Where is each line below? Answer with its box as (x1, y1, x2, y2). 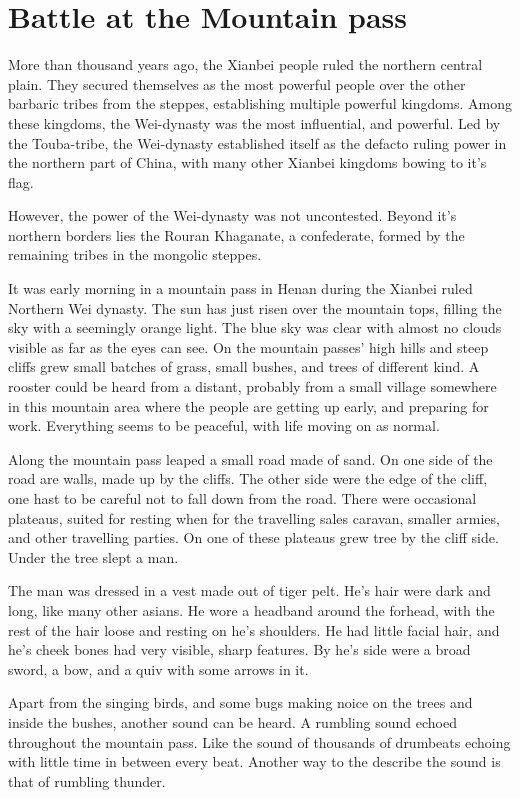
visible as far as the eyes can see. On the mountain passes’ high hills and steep (8, 336, 489, 357)
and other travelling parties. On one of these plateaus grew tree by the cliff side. (8, 527, 499, 548)
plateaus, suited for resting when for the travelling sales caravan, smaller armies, (8, 507, 500, 528)
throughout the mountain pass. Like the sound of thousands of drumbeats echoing (8, 731, 511, 752)
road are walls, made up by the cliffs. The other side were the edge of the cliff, (8, 468, 488, 489)
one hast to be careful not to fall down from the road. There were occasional (8, 488, 477, 508)
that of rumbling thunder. (8, 770, 166, 791)
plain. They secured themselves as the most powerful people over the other (8, 73, 466, 94)
